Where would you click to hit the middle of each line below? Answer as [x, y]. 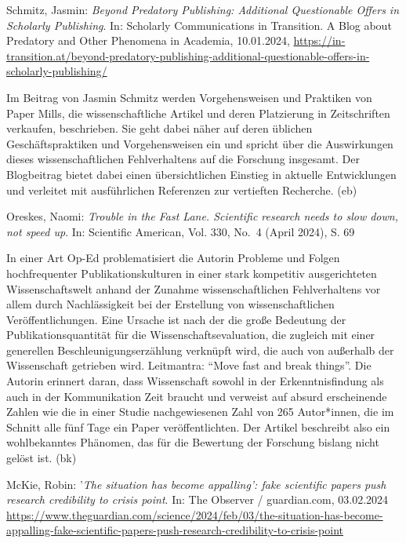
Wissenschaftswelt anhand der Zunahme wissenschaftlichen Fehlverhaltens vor [194, 288]
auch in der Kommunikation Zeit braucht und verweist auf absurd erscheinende [197, 396]
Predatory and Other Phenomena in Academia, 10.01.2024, [148, 40]
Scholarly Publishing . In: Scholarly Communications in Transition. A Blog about [199, 25]
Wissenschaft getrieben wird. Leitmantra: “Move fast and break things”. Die [189, 365]
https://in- [319, 40]
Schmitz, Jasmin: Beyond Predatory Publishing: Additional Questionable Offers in [203, 9]
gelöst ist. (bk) [42, 458]
